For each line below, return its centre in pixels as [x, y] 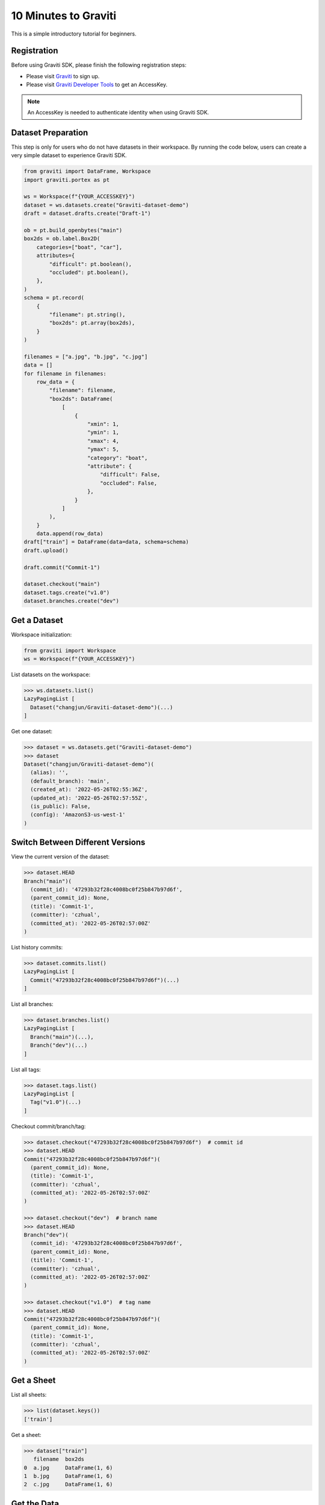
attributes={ [56, 256]
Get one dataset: [32, 731]
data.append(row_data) [70, 534]
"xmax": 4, [104, 441]
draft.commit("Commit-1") [62, 567]
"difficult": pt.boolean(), [91, 264]
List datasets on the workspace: [51, 675]
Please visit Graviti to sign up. [63, 76]
